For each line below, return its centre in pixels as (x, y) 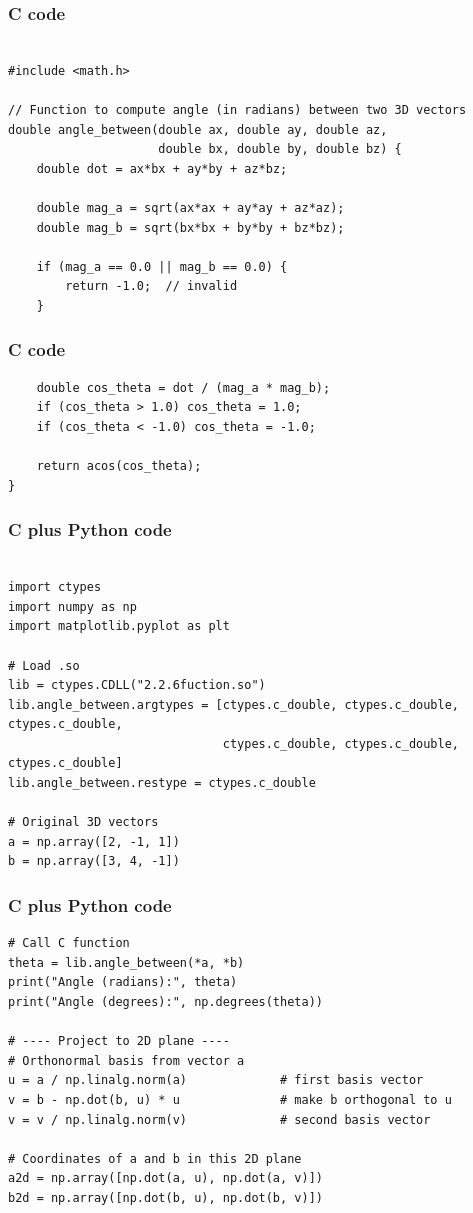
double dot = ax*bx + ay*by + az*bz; (162, 168)
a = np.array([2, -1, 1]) (94, 841)
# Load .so (44, 665)
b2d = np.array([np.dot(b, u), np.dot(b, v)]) (165, 1197)
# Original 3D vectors (83, 822)
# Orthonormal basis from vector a (126, 1060)
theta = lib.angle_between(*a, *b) (126, 962)
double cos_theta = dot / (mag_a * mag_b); (183, 387)
